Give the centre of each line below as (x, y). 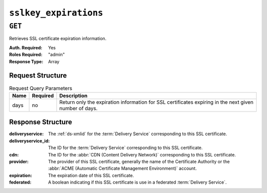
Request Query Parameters (41, 88)
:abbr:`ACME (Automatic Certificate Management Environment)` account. (123, 168)
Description (73, 95)
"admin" (57, 55)
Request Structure (38, 76)
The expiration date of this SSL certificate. (91, 175)
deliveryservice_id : (29, 141)
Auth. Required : (26, 47)
